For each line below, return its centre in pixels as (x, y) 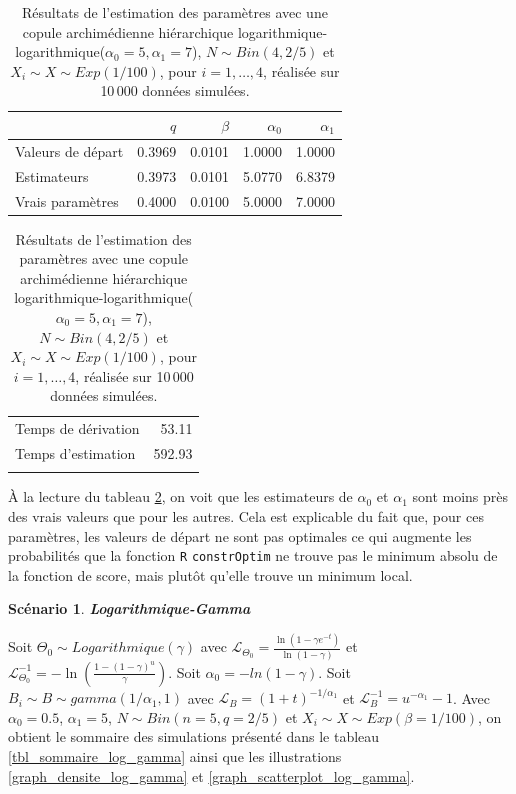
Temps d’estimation (75, 453)
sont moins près (460, 496)
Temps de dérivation (77, 428)
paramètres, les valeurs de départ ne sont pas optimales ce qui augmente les (240, 535)
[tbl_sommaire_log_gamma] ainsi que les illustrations (175, 755)
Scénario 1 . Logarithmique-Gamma (129, 608)
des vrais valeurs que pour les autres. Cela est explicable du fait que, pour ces (246, 515)
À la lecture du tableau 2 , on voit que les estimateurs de (180, 496)
